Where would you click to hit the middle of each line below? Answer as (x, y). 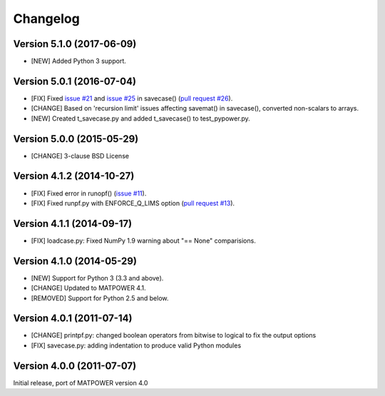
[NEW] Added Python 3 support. (78, 61)
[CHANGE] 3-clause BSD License (80, 156)
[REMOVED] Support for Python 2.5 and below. (100, 298)
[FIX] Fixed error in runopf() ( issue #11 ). (89, 193)
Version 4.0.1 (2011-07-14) (73, 319)
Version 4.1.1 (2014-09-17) (72, 224)
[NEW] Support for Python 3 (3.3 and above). (97, 278)
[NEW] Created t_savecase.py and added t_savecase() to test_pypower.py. (141, 118)
